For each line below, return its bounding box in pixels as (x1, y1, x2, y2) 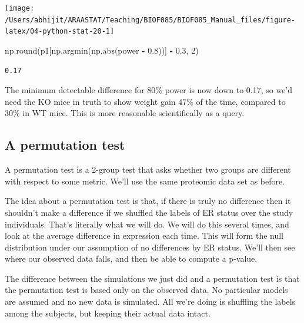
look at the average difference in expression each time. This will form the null (5, 229, 284, 242)
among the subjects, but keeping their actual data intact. (5, 306, 211, 319)
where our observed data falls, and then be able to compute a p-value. (5, 252, 258, 265)
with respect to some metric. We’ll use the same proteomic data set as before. (5, 174, 285, 187)
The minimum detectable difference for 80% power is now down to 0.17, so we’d (5, 84, 293, 96)
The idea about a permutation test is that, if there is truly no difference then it (5, 195, 291, 207)
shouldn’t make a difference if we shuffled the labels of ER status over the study (5, 206, 293, 218)
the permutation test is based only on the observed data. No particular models (5, 284, 288, 296)
